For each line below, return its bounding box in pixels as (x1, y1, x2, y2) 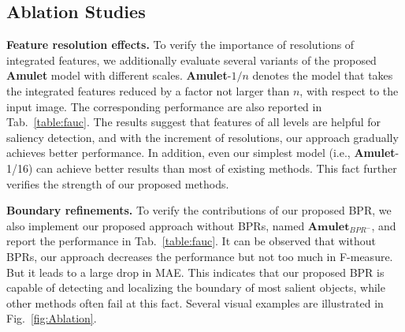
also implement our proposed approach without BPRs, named (6, 217, 305, 233)
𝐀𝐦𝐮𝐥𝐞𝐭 (307, 221, 350, 233)
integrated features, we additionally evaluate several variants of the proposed (6, 51, 377, 68)
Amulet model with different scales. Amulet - (6, 67, 232, 84)
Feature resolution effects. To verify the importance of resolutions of (6, 36, 355, 53)
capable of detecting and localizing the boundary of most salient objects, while (6, 279, 385, 296)
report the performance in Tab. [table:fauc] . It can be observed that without (6, 233, 376, 249)
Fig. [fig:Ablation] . (6, 310, 97, 326)
